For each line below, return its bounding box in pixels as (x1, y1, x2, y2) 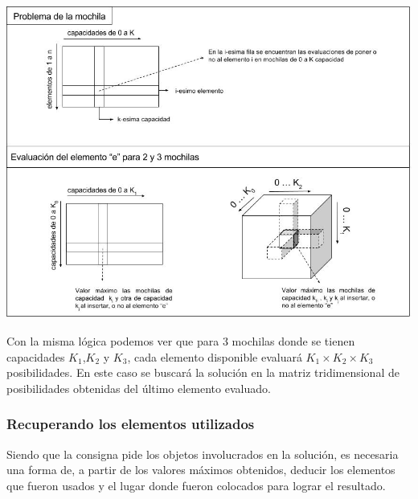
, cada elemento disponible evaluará (127, 348, 302, 365)
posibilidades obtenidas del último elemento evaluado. (6, 379, 271, 396)
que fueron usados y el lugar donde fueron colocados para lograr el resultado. (6, 477, 386, 493)
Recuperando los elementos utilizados (6, 414, 255, 434)
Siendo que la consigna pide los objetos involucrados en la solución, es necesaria (6, 445, 399, 462)
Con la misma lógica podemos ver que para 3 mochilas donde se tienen (6, 333, 355, 350)
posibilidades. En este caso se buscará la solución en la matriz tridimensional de (6, 364, 400, 381)
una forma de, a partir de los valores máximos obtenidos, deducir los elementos (6, 461, 395, 478)
